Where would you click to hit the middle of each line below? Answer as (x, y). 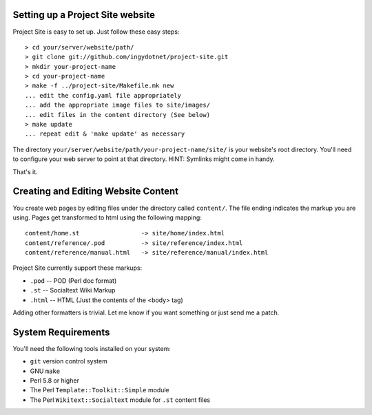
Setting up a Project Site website (84, 15)
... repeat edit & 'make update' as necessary (105, 134)
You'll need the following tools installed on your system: (92, 348)
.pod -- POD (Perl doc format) (73, 280)
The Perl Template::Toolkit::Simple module (100, 390)
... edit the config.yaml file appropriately (103, 95)
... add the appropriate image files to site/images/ (117, 105)
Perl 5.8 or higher (54, 381)
